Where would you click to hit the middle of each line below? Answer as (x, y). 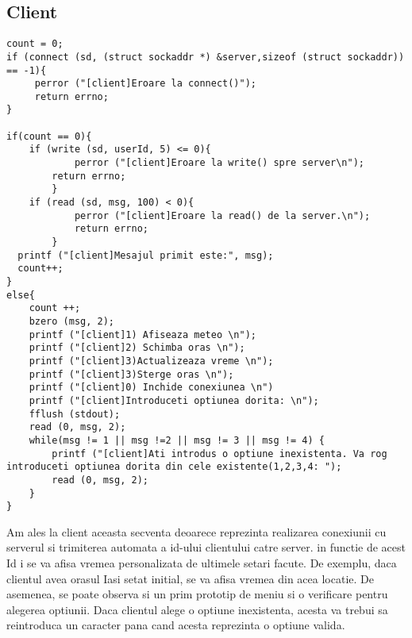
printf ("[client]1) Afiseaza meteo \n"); (142, 334)
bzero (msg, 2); (72, 321)
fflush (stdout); (75, 414)
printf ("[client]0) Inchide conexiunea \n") (151, 388)
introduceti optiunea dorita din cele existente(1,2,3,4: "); (174, 467)
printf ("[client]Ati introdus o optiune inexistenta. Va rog (219, 454)
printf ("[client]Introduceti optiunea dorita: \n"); (174, 400)
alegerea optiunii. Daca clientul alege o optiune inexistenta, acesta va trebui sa (197, 609)
